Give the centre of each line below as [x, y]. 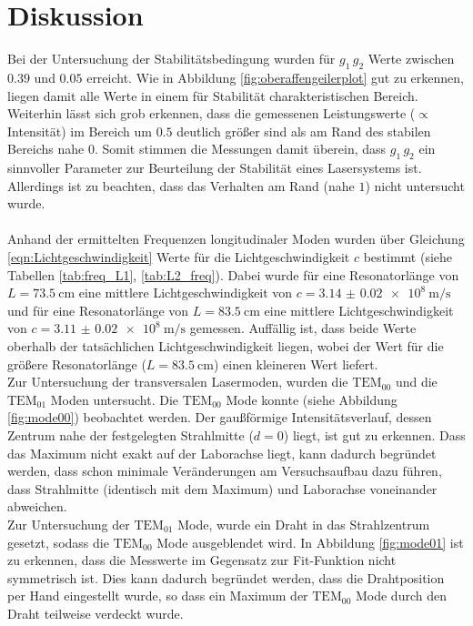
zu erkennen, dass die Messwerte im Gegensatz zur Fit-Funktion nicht [202, 560]
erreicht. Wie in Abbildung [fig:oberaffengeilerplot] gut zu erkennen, [275, 77]
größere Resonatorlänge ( [77, 363]
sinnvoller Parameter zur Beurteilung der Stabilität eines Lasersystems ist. [215, 168]
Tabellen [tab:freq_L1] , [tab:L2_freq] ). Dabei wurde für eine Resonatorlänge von [233, 274]
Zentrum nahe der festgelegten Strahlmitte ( [131, 435]
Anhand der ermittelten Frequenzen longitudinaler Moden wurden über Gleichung [236, 239]
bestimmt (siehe [408, 257]
